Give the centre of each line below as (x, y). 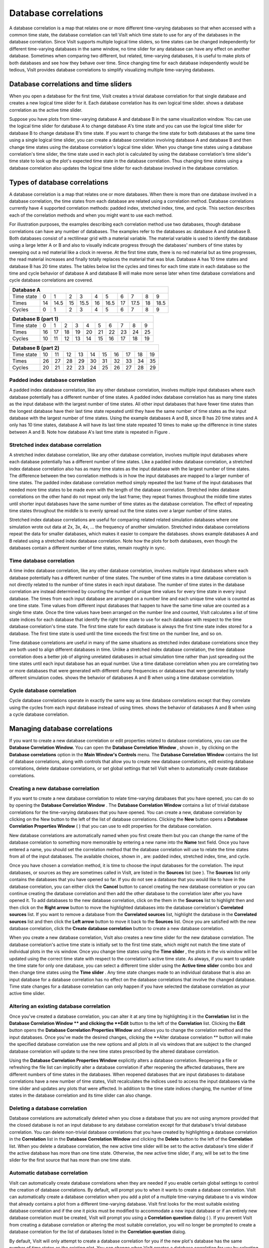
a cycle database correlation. (39, 714)
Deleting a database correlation (48, 1108)
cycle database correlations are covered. (51, 280)
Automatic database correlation (49, 1173)
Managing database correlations (61, 729)
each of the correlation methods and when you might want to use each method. (91, 215)
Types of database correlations (59, 182)
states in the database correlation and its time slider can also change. (80, 1095)
